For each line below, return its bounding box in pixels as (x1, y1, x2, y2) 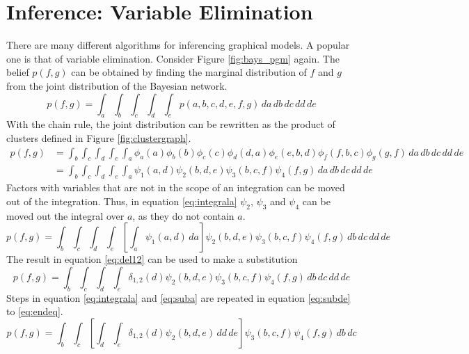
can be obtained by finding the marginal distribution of (71, 65, 307, 79)
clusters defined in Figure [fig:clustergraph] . (6, 130, 191, 145)
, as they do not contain (132, 208, 234, 223)
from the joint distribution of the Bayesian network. (6, 78, 228, 92)
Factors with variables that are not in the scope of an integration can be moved (6, 180, 345, 195)
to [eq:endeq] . (6, 304, 63, 319)
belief (6, 65, 29, 79)
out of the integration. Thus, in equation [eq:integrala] (6, 193, 237, 208)
